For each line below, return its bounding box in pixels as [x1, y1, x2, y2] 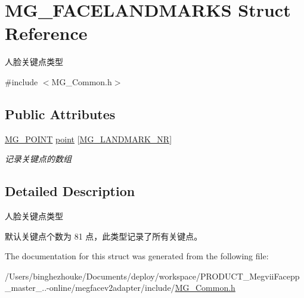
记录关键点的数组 [5, 153, 72, 165]
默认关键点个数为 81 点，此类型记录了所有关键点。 [5, 229, 203, 242]
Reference [5, 21, 88, 45]
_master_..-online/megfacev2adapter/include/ [5, 281, 175, 294]
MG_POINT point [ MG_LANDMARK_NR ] [5, 132, 172, 145]
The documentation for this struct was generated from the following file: [5, 250, 269, 262]
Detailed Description [5, 182, 135, 200]
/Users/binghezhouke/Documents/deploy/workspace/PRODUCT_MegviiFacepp [5, 269, 300, 282]
